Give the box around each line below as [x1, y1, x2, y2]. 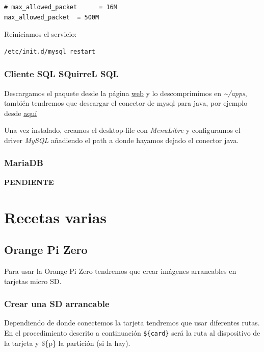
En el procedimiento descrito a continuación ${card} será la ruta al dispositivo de [4, 327, 260, 338]
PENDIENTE [4, 176, 54, 187]
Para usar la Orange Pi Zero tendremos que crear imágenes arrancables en [4, 265, 236, 276]
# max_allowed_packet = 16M [4, 4, 117, 11]
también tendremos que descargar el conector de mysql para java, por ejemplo [4, 98, 248, 108]
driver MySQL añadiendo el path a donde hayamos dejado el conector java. [4, 134, 239, 145]
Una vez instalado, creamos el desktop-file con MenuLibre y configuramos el [4, 125, 241, 135]
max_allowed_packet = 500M [4, 13, 99, 21]
